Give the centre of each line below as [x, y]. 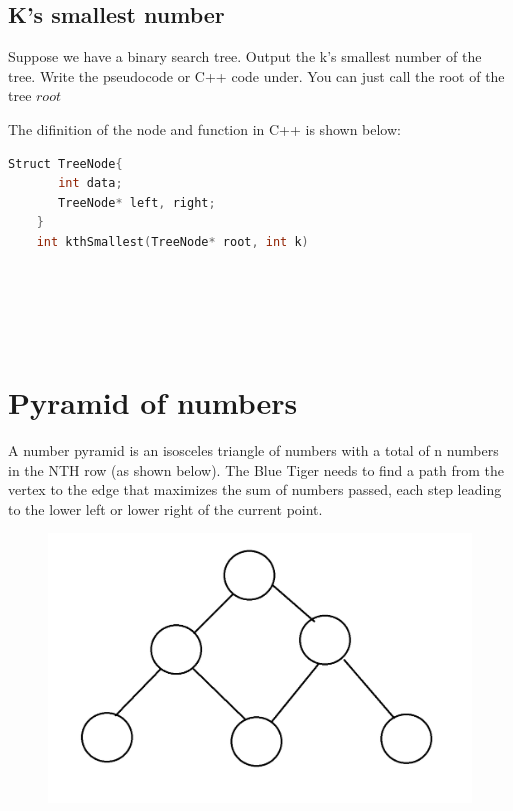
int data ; [90, 183]
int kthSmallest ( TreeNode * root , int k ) [172, 241]
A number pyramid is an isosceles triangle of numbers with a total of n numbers [253, 450]
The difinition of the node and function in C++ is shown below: [204, 128]
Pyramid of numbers [153, 402]
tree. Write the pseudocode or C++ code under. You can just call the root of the [256, 75]
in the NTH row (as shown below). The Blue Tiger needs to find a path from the [256, 469]
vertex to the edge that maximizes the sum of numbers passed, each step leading [255, 489]
